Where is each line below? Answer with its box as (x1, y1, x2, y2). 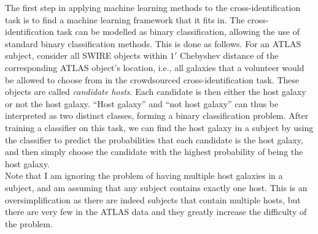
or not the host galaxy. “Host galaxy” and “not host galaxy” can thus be (5, 97, 279, 110)
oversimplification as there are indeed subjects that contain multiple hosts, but (5, 193, 301, 206)
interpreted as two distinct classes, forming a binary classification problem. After (5, 109, 309, 122)
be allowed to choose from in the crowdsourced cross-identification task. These (5, 73, 300, 86)
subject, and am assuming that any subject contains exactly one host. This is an (5, 181, 308, 194)
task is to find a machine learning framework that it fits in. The (5, 13, 245, 26)
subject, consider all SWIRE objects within (5, 49, 168, 62)
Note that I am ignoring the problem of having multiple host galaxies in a (5, 169, 283, 182)
